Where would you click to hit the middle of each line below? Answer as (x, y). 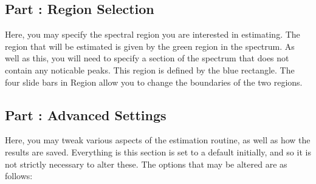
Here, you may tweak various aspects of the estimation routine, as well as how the (158, 140)
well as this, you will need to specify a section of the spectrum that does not (147, 58)
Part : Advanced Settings (86, 114)
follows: (19, 176)
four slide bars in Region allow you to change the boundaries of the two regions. (154, 82)
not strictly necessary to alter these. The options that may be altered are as (146, 164)
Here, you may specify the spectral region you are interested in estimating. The (153, 34)
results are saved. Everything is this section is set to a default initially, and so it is (158, 152)
